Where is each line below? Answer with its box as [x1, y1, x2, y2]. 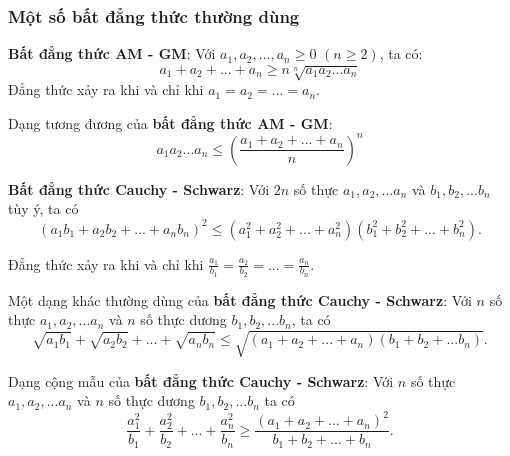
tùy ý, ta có [8, 198, 79, 219]
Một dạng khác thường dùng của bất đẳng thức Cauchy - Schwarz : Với [8, 289, 472, 310]
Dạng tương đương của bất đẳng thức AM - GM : [8, 112, 333, 133]
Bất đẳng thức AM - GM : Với [8, 43, 216, 64]
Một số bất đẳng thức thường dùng [8, 3, 300, 28]
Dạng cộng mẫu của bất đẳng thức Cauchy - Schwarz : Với [8, 370, 394, 391]
